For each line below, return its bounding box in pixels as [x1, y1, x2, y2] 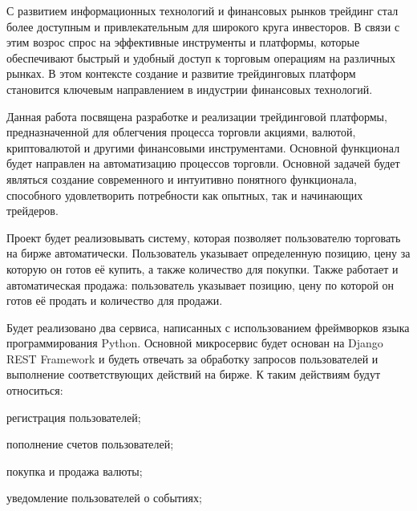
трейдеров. [6, 202, 59, 219]
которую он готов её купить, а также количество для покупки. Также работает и [6, 260, 399, 277]
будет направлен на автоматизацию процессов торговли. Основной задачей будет [6, 155, 400, 172]
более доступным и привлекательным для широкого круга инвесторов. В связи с [6, 18, 400, 34]
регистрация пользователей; [6, 408, 141, 425]
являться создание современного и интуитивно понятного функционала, [6, 170, 357, 187]
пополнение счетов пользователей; [6, 436, 174, 452]
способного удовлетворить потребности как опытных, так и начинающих [6, 186, 363, 203]
